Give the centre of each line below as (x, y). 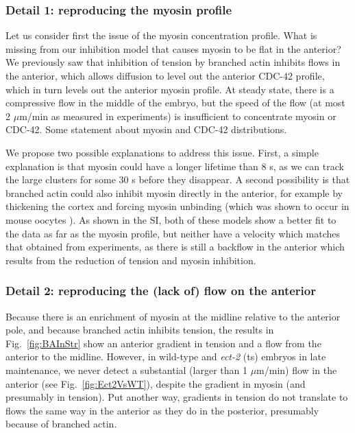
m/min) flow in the (297, 370)
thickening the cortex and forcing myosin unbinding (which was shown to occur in (177, 206)
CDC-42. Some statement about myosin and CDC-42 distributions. (146, 129)
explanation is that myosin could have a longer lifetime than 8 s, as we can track (175, 166)
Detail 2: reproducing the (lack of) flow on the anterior (161, 291)
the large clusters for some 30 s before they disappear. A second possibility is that (178, 179)
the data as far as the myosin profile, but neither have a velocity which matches (173, 233)
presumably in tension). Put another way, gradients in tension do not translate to (177, 397)
